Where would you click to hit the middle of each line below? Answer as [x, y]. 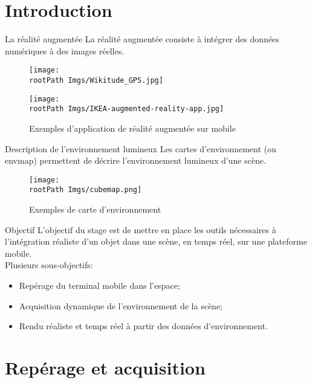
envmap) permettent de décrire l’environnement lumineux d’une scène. [135, 160]
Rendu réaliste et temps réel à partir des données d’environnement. [143, 326]
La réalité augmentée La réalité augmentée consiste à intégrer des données [142, 39]
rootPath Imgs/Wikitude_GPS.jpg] [96, 80]
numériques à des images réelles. [65, 50]
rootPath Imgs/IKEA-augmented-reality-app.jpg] [127, 109]
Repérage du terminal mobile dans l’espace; [99, 285]
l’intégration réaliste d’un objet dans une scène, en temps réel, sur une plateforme [156, 241]
